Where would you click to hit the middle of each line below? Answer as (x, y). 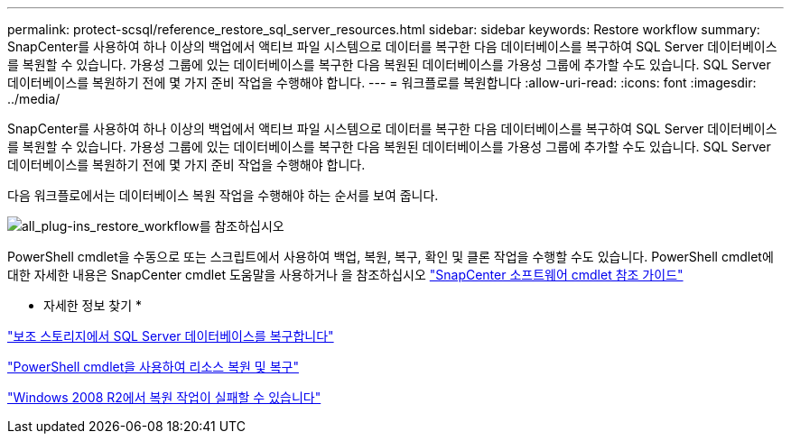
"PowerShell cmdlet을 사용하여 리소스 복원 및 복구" (153, 367)
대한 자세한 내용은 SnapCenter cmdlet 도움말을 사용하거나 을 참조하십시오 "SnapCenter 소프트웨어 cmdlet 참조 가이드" (345, 275)
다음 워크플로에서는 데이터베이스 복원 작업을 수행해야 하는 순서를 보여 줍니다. (223, 195)
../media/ (34, 99)
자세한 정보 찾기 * (93, 305)
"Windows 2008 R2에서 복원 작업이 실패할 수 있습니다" (164, 397)
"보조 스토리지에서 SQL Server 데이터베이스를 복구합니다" (171, 336)
